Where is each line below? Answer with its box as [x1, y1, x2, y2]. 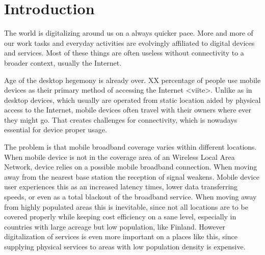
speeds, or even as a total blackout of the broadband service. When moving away [4, 191, 257, 202]
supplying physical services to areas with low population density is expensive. [4, 241, 246, 251]
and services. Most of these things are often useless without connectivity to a [4, 47, 244, 58]
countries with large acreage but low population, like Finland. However [4, 221, 226, 232]
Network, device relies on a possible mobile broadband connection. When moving [4, 161, 257, 172]
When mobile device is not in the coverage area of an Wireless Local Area [4, 151, 235, 162]
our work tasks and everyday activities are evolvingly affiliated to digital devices [4, 37, 255, 48]
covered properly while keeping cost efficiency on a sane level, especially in [4, 211, 236, 222]
